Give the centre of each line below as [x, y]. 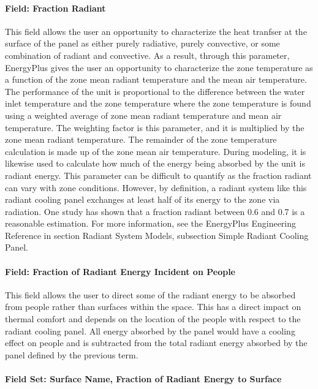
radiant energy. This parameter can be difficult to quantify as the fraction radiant [158, 175]
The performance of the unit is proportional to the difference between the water [155, 91]
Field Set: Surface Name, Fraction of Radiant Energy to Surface [143, 379]
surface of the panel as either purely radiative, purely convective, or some [142, 43]
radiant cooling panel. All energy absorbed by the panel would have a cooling [150, 330]
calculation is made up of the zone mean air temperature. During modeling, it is [156, 151]
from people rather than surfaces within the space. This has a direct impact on [153, 307]
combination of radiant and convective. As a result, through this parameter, [147, 55]
